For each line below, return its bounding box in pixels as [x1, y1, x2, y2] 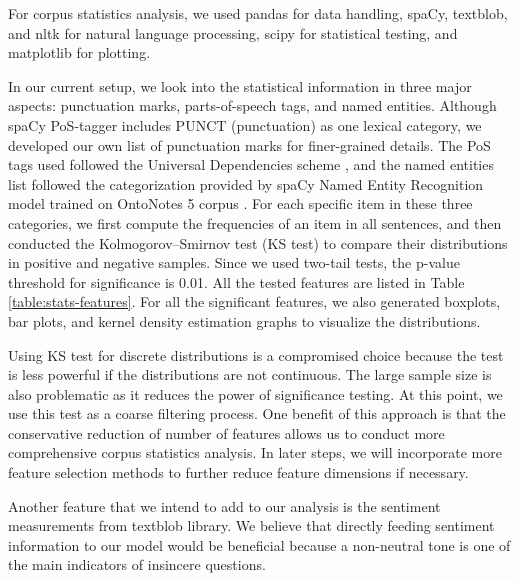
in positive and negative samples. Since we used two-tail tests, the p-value [8, 252, 460, 273]
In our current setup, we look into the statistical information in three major [8, 75, 472, 96]
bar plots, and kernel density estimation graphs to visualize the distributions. [8, 310, 481, 331]
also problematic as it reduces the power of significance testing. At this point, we [8, 383, 503, 404]
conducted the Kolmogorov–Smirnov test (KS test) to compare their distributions [8, 232, 508, 253]
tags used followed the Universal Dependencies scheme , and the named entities [8, 154, 494, 175]
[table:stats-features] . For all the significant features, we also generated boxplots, [8, 291, 501, 312]
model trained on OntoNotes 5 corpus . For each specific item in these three [8, 193, 473, 214]
